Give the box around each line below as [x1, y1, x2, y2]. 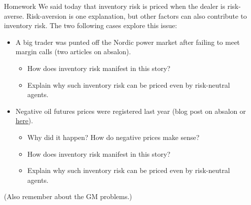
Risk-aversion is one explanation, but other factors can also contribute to [26, 10, 247, 21]
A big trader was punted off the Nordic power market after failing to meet [15, 36, 240, 47]
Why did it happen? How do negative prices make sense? [27, 132, 200, 142]
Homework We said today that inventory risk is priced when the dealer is [4, 1, 225, 11]
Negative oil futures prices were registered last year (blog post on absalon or [15, 105, 246, 116]
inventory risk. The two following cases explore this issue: [4, 20, 177, 31]
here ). [15, 115, 33, 126]
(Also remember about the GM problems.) [4, 191, 132, 202]
